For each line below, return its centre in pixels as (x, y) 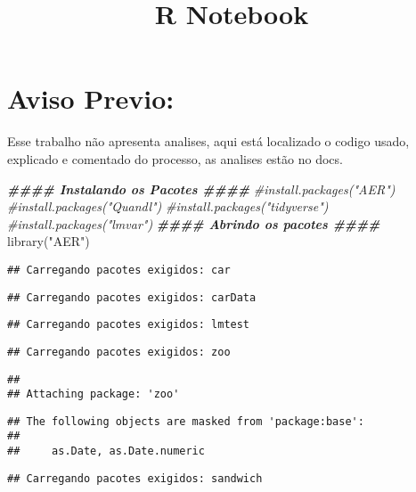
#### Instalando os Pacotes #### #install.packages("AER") (201, 189)
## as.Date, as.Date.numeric (106, 451)
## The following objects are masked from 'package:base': (186, 421)
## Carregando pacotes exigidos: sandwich (135, 478)
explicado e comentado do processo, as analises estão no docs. (175, 158)
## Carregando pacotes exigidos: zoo (119, 352)
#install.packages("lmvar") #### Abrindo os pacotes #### (194, 223)
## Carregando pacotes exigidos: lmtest (129, 325)
